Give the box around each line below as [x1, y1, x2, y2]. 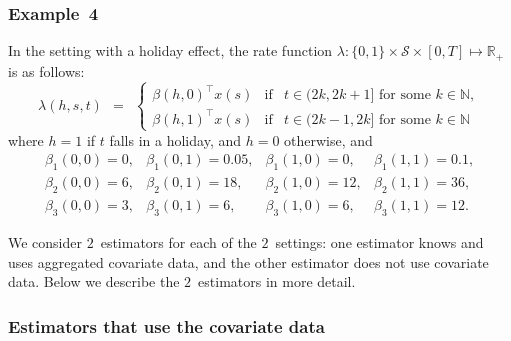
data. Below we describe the [8, 271, 180, 292]
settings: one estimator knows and [275, 231, 484, 252]
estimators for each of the [100, 231, 257, 252]
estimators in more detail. [198, 271, 356, 292]
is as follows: [8, 60, 85, 81]
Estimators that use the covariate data [8, 313, 325, 338]
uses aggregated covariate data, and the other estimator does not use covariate [8, 251, 489, 272]
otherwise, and [284, 129, 373, 150]
